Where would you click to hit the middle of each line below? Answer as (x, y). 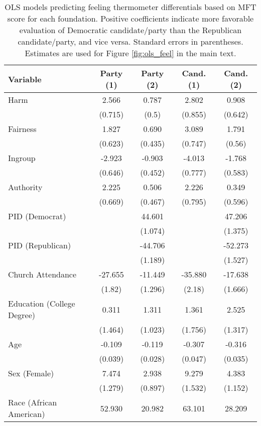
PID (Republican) (40, 245)
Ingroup (22, 158)
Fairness (22, 129)
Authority (25, 187)
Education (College (42, 303)
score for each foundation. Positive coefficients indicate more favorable (130, 18)
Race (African (33, 402)
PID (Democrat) (37, 216)
